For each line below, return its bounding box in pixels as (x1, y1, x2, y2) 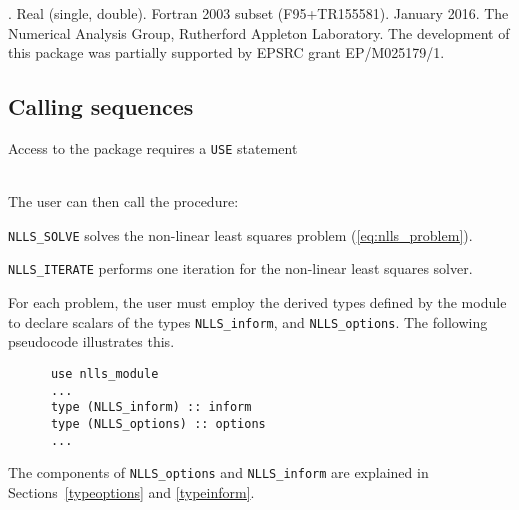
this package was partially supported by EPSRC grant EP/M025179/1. (8, 42, 445, 63)
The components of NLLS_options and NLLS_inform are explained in (8, 462, 429, 483)
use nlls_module (50, 366, 159, 381)
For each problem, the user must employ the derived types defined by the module (8, 292, 507, 313)
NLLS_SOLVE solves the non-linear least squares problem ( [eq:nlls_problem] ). (8, 224, 473, 245)
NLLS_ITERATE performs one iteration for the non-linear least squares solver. (8, 258, 473, 279)
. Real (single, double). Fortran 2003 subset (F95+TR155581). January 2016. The (8, 3, 509, 23)
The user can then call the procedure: (8, 191, 239, 212)
